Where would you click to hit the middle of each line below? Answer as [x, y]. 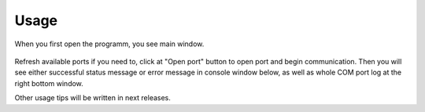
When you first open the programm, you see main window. [109, 44]
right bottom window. [49, 83]
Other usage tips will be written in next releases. [92, 98]
